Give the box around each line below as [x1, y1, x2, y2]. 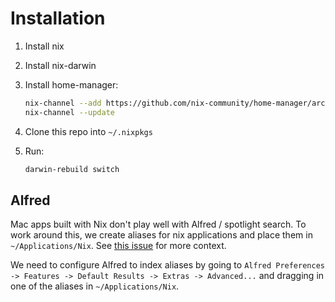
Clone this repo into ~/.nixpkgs [24, 125, 153, 137]
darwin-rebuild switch [24, 164, 120, 174]
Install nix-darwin [24, 59, 97, 71]
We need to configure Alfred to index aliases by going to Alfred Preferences [10, 259, 325, 271]
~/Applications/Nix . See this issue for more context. [10, 240, 227, 252]
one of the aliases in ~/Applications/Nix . [10, 280, 180, 292]
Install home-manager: [24, 78, 119, 91]
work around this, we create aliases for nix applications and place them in [10, 229, 313, 241]
